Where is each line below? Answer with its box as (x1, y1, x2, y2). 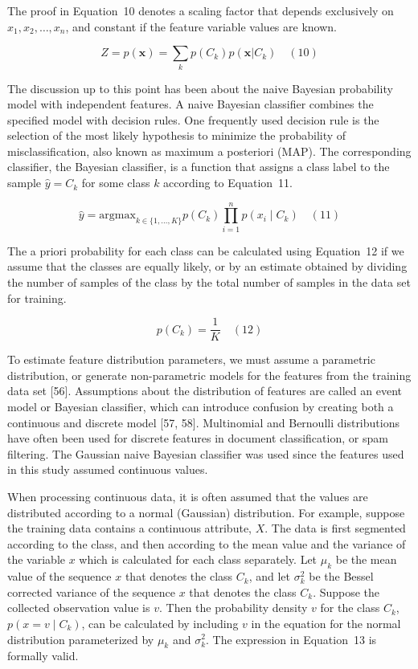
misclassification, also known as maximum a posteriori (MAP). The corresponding (7, 142, 412, 159)
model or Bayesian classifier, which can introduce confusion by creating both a (7, 398, 394, 415)
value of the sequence (7, 568, 112, 585)
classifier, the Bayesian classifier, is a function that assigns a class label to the (7, 158, 390, 175)
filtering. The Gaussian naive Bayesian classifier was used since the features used (7, 445, 404, 462)
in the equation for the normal (251, 614, 401, 631)
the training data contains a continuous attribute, (7, 520, 252, 536)
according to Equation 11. (163, 174, 293, 191)
